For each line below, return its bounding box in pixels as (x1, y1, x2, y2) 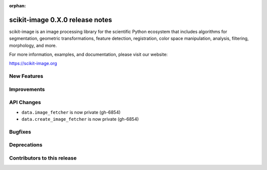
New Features (9, 73, 44, 80)
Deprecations (9, 141, 43, 148)
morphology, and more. (9, 42, 57, 48)
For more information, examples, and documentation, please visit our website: (9, 52, 168, 58)
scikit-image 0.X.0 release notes (9, 15, 112, 24)
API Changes (9, 99, 42, 106)
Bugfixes (9, 128, 32, 135)
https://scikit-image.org (9, 61, 57, 67)
